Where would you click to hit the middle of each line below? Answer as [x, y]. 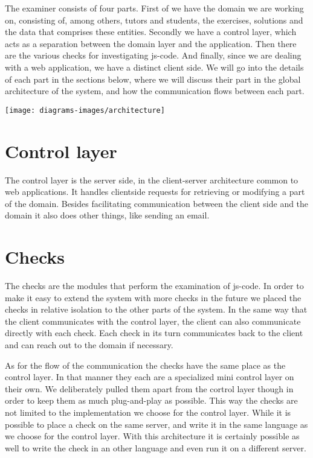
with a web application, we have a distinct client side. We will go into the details [154, 67]
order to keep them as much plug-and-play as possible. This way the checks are [151, 400]
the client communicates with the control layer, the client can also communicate [153, 321]
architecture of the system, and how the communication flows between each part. [155, 91]
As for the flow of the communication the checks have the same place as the [145, 365]
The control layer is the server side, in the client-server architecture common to [152, 180]
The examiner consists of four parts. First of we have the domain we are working [154, 8]
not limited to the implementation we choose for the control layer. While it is [148, 412]
